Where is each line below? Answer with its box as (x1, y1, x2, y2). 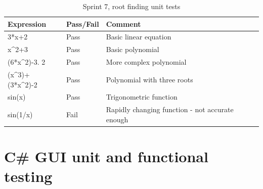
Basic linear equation (106, 31, 171, 42)
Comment (106, 18, 141, 29)
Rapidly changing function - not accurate (106, 104, 234, 115)
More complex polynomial (106, 57, 187, 67)
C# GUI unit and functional (4, 146, 208, 167)
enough (106, 114, 128, 124)
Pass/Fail (66, 18, 99, 29)
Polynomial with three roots (106, 74, 193, 84)
